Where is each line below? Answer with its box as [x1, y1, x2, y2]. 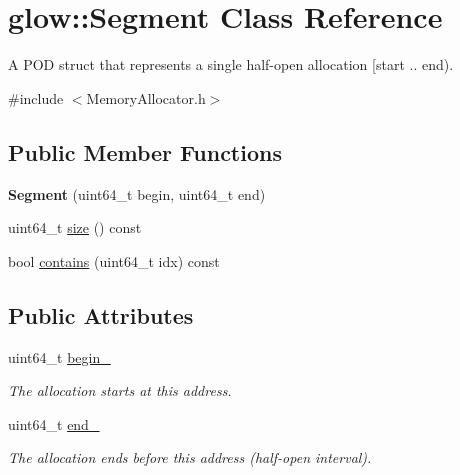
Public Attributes [8, 299, 194, 330]
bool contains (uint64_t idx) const [8, 250, 220, 271]
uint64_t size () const [8, 217, 142, 238]
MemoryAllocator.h [86, 87, 206, 108]
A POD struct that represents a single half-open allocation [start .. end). [8, 54, 454, 75]
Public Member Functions [8, 136, 282, 167]
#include [8, 87, 64, 108]
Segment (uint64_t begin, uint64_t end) [8, 183, 266, 204]
